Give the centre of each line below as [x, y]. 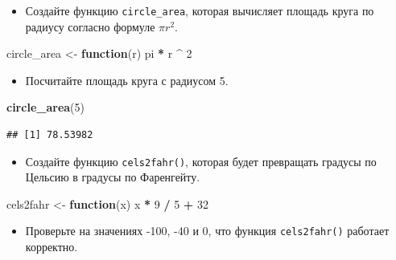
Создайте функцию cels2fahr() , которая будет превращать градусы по [201, 161]
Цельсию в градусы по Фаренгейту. [113, 177]
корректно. [52, 247]
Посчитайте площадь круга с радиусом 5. [127, 80]
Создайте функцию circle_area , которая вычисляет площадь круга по [200, 10]
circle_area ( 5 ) [45, 107]
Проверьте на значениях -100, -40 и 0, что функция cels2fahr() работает [207, 231]
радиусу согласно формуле [90, 26]
